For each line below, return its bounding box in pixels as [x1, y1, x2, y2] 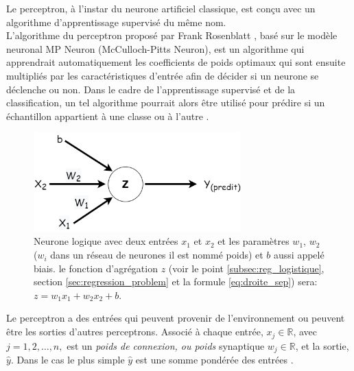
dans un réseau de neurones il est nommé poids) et [50, 248, 263, 262]
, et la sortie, [295, 338, 349, 352]
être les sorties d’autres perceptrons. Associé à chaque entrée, [6, 324, 263, 339]
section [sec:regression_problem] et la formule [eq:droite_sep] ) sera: [34, 274, 318, 289]
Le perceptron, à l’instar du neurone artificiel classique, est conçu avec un [6, 1, 316, 15]
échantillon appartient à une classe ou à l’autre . [6, 108, 209, 123]
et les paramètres [217, 234, 290, 248]
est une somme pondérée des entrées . [135, 352, 294, 366]
